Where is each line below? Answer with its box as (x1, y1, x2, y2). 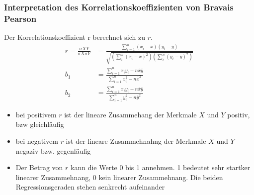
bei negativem (15, 135, 58, 146)
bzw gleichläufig (15, 119, 64, 129)
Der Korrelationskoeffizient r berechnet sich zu (4, 32, 146, 42)
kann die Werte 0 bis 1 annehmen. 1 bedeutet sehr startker (71, 162, 251, 173)
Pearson (4, 12, 37, 24)
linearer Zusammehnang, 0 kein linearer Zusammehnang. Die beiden (15, 172, 223, 182)
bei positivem (15, 109, 57, 119)
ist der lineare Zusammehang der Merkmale (64, 109, 197, 119)
